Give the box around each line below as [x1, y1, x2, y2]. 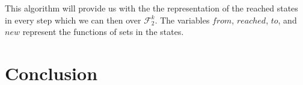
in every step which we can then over [5, 13, 141, 26]
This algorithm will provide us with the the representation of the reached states [5, 2, 298, 14]
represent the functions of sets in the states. [22, 25, 184, 38]
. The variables [155, 13, 210, 26]
